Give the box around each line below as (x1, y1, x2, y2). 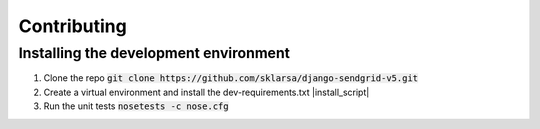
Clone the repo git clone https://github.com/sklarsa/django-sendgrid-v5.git (43, 72, 419, 84)
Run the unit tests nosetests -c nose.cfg (43, 100, 229, 112)
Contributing (18, 15, 127, 37)
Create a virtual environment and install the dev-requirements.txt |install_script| (43, 86, 370, 98)
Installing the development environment (18, 44, 290, 62)
